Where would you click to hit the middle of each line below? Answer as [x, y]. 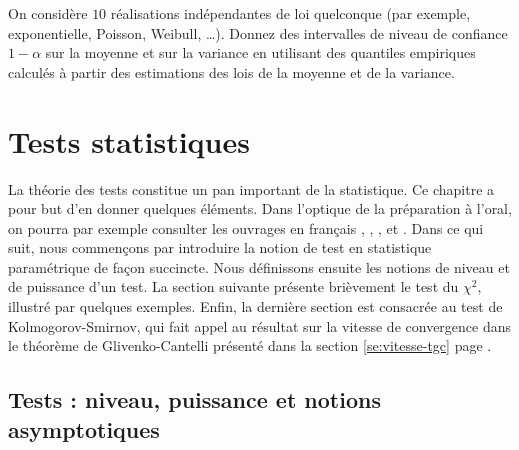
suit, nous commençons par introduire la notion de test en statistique [220, 247]
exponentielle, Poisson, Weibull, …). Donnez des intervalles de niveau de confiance [258, 32]
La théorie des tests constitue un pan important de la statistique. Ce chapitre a [251, 188]
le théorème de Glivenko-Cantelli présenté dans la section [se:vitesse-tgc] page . [250, 345]
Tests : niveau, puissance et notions [194, 399]
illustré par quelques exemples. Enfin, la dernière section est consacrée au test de [255, 306]
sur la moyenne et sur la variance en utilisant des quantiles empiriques [260, 52]
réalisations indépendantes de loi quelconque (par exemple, [290, 13]
